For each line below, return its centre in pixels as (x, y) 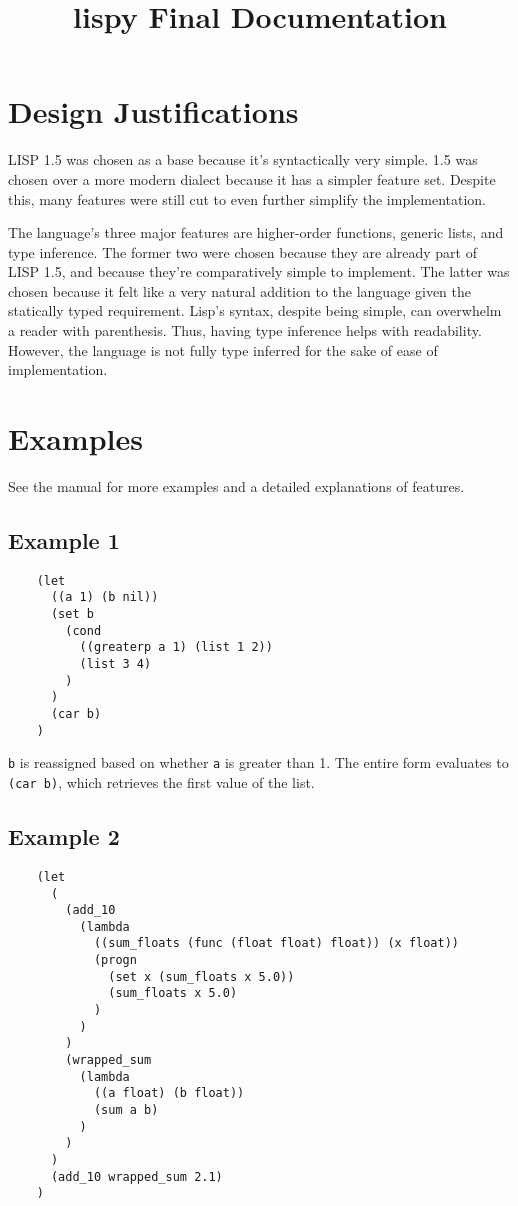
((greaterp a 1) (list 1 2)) (176, 647)
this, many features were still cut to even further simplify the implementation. (247, 198)
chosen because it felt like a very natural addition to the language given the (240, 290)
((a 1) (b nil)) (104, 597)
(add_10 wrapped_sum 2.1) (136, 1176)
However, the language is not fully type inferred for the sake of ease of (223, 349)
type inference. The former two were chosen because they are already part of (242, 251)
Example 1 (64, 539)
